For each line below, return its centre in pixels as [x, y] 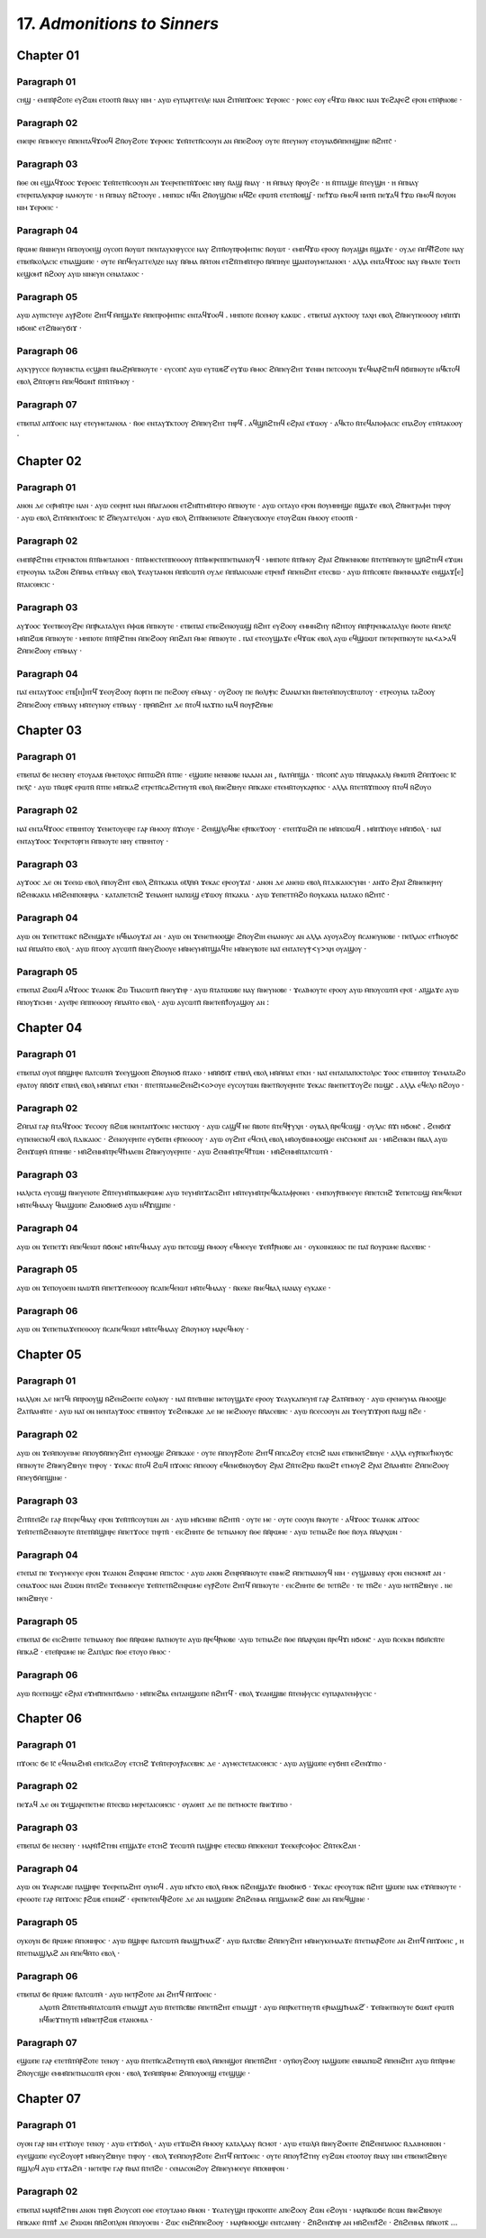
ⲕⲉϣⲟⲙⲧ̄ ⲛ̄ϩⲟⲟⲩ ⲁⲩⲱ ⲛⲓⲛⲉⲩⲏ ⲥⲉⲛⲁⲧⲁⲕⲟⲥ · [80, 274]
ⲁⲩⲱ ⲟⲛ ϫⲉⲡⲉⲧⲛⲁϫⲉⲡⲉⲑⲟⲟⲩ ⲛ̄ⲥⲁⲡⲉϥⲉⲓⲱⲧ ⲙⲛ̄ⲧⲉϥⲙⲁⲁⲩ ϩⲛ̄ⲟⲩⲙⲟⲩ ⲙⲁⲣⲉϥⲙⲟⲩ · [133, 1329]
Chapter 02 [49, 461]
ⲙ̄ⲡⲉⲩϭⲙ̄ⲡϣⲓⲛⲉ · [42, 1477]
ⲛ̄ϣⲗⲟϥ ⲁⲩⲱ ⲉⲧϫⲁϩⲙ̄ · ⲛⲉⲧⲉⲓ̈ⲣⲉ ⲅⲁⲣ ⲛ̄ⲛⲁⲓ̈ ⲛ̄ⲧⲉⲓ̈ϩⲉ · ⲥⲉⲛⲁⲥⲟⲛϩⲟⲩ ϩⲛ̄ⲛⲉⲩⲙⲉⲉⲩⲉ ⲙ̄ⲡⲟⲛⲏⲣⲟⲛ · [153, 2169]
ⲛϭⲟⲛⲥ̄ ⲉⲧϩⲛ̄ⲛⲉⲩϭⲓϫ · [49, 327]
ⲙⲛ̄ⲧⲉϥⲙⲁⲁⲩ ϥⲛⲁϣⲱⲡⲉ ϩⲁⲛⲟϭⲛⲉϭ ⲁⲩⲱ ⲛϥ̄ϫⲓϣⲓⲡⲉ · [96, 1205]
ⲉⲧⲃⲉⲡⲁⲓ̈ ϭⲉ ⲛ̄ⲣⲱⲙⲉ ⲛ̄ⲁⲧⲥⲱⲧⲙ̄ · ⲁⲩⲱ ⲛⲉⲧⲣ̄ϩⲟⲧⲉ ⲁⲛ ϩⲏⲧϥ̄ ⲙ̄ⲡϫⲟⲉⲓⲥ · [117, 1994]
